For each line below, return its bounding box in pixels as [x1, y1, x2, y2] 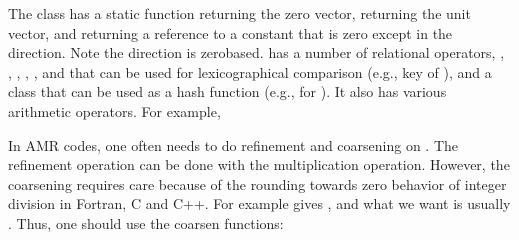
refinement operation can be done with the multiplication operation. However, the [8, 154, 510, 175]
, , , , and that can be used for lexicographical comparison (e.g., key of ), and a [8, 61, 492, 82]
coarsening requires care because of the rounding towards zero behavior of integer [8, 173, 507, 194]
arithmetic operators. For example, [8, 100, 221, 121]
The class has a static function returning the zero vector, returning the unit [8, 3, 471, 23]
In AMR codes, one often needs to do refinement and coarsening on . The [8, 134, 459, 155]
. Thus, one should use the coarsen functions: [8, 212, 284, 233]
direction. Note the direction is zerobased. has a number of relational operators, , [8, 42, 505, 63]
